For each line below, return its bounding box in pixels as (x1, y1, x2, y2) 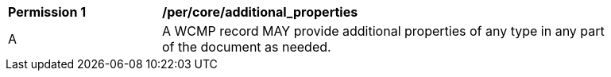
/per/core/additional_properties (162, 4, 358, 20)
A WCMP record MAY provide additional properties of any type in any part (162, 23, 605, 39)
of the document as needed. (162, 39, 331, 55)
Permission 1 (8, 4, 87, 20)
